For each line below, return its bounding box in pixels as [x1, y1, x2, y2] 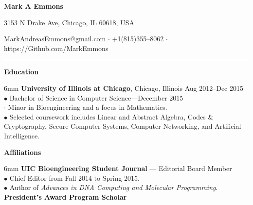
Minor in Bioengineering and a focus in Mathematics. [8, 102, 167, 112]
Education [4, 67, 39, 77]
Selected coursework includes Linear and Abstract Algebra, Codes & [9, 111, 214, 121]
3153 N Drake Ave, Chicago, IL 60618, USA [4, 17, 134, 27]
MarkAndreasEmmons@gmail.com [4, 34, 106, 44]
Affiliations [4, 147, 41, 157]
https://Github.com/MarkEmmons [4, 43, 108, 53]
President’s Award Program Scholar [4, 191, 127, 202]
